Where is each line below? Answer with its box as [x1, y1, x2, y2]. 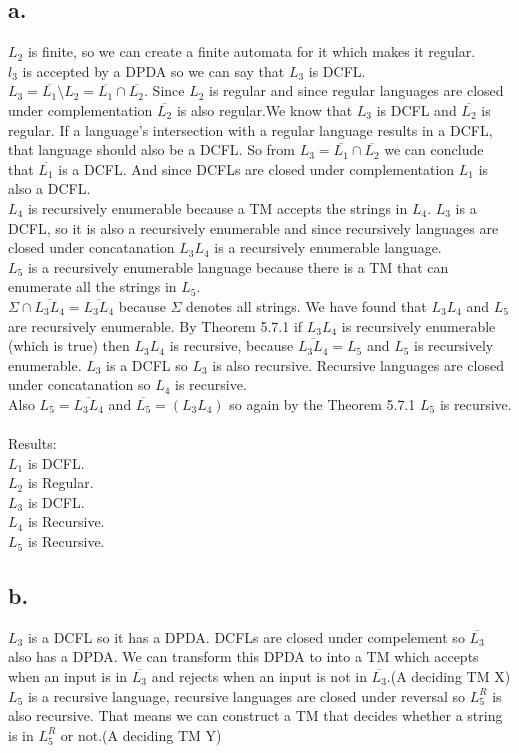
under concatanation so [8, 374, 151, 395]
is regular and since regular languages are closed [209, 80, 504, 101]
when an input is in [8, 666, 128, 687]
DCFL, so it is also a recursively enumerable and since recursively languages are [8, 217, 499, 238]
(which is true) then [8, 335, 130, 356]
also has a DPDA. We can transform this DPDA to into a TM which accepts [8, 646, 479, 667]
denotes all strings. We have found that [186, 295, 427, 316]
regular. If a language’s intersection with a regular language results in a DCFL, [8, 119, 493, 140]
